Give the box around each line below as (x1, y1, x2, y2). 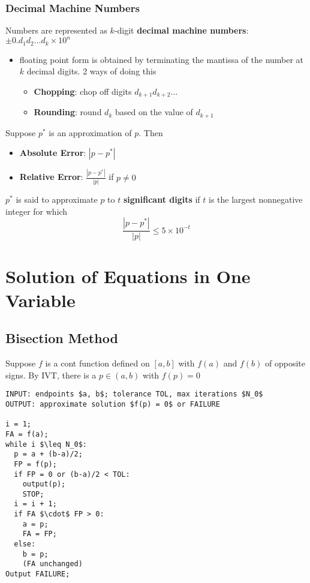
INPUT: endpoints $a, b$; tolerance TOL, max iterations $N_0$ (5, 390, 263, 399)
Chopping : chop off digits (34, 85, 132, 97)
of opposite (264, 357, 305, 369)
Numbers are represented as (5, 24, 107, 37)
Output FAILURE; (5, 570, 70, 579)
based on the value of (115, 106, 193, 118)
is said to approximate (16, 193, 98, 206)
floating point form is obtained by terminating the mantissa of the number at (19, 53, 304, 65)
